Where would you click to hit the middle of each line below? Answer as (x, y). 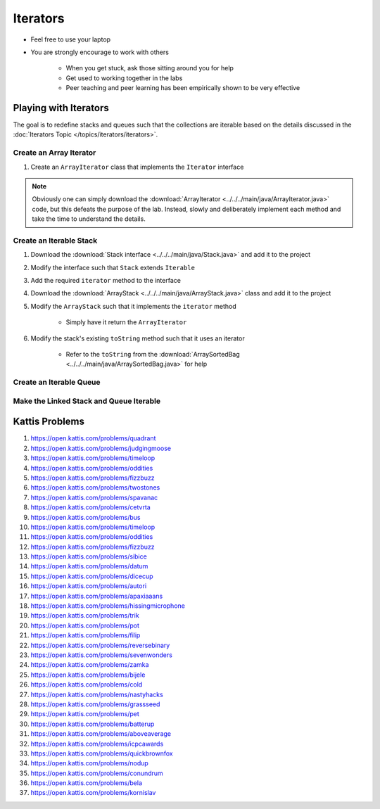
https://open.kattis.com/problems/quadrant (93, 438)
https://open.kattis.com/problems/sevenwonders (101, 655)
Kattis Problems (49, 422)
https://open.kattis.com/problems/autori (89, 586)
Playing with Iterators (61, 108)
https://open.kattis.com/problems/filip (85, 635)
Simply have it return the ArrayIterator (126, 322)
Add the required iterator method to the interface (106, 281)
